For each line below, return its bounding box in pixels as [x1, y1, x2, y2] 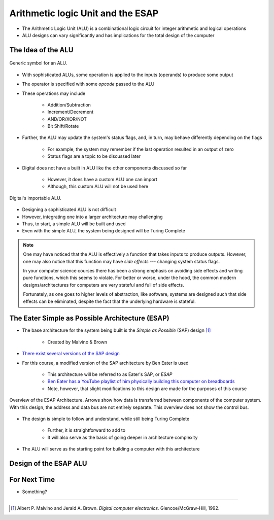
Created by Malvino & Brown [47, 339, 108, 345]
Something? [22, 489, 48, 495]
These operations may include [22, 90, 86, 96]
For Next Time [9, 475, 55, 484]
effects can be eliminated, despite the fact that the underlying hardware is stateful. [23, 298, 196, 304]
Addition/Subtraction [47, 101, 91, 108]
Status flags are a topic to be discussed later [47, 153, 141, 159]
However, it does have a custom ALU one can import [47, 177, 157, 183]
